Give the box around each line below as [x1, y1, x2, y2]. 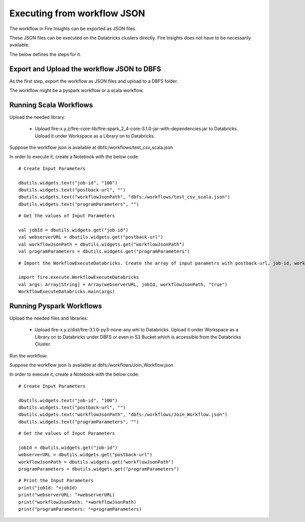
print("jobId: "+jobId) [18, 485, 78, 490]
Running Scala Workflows [9, 100, 94, 109]
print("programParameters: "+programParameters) [18, 506, 142, 512]
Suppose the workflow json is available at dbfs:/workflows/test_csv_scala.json [9, 144, 173, 150]
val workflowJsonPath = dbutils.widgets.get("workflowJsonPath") [18, 241, 185, 247]
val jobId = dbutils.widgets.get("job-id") [18, 227, 129, 233]
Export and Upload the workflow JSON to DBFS [9, 64, 161, 73]
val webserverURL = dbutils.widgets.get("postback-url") [18, 234, 164, 240]
